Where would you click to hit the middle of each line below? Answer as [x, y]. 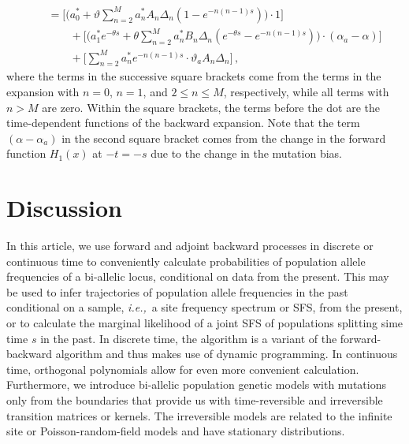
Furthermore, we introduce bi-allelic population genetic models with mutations [196, 384]
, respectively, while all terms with [306, 91]
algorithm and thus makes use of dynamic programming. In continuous [227, 354]
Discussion [64, 208]
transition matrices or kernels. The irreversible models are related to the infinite [199, 415]
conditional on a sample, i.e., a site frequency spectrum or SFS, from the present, [204, 307]
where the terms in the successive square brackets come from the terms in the [194, 76]
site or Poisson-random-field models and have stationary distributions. [176, 431]
